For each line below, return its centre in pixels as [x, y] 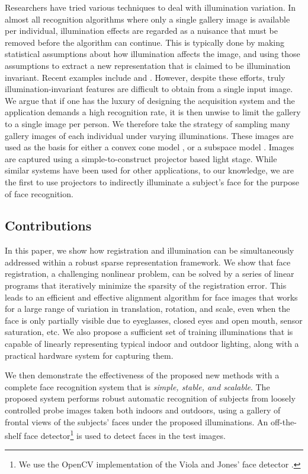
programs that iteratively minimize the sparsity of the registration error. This [146, 285]
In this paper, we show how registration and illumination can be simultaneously [150, 250]
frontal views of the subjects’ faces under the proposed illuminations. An [137, 421]
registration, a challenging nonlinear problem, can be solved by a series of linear [150, 274]
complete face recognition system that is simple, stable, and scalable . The [137, 386]
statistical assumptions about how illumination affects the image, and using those [153, 54]
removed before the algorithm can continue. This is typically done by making [145, 42]
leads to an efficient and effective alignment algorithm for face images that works [151, 297]
